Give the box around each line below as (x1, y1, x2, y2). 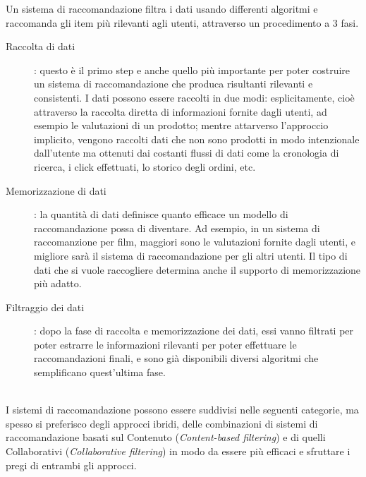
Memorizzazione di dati (6, 183, 106, 198)
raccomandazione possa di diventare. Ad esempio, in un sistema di (34, 220, 320, 235)
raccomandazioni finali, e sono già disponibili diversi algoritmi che (34, 351, 319, 366)
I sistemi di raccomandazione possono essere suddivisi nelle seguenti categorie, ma (6, 402, 359, 417)
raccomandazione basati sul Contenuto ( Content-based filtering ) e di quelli (6, 430, 326, 445)
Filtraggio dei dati (6, 299, 85, 314)
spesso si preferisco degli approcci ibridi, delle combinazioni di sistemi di (6, 416, 318, 430)
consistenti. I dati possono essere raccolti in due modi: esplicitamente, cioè (34, 90, 355, 104)
